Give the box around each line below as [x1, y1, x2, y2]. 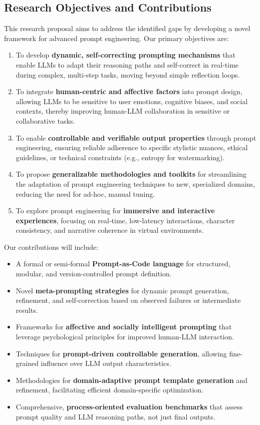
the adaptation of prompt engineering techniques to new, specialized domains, [16, 178, 255, 189]
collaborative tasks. [16, 115, 75, 126]
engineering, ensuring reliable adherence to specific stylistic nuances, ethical [16, 142, 248, 153]
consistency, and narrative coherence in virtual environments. [16, 225, 204, 235]
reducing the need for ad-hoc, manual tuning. [16, 188, 155, 199]
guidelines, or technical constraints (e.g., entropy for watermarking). [16, 152, 225, 162]
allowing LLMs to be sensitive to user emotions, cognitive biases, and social [16, 96, 248, 106]
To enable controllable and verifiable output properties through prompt [16, 132, 256, 143]
